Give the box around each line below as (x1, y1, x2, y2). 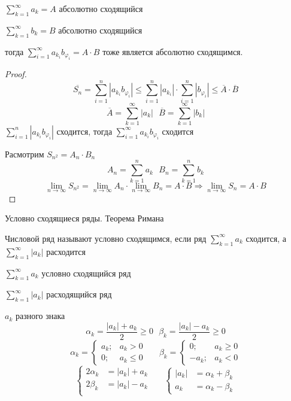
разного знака (15, 309, 65, 322)
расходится (46, 245, 86, 257)
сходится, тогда (56, 124, 113, 137)
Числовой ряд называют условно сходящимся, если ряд (5, 232, 207, 244)
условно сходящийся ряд (41, 266, 131, 279)
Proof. (5, 68, 27, 80)
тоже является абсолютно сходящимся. (102, 45, 243, 57)
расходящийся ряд (46, 288, 112, 300)
